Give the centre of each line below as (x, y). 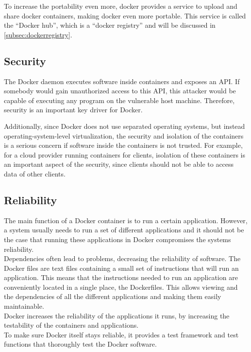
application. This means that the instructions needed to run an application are (121, 277)
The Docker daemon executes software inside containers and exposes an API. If (122, 81)
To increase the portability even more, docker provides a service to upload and (121, 6)
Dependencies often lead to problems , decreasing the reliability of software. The (122, 258)
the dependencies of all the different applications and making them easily (113, 296)
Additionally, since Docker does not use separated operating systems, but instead (125, 126)
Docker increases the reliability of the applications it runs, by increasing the (117, 315)
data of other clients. (35, 173)
